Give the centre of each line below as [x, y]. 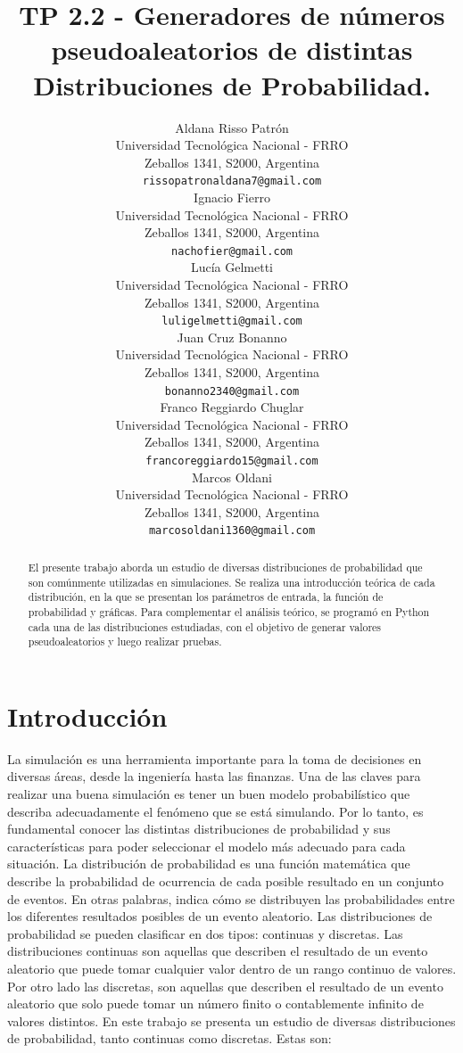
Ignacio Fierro [232, 197]
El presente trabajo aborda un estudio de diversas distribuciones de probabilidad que [225, 567]
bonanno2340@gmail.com [232, 391]
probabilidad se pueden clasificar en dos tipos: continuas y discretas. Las [205, 933]
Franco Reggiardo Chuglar [232, 407]
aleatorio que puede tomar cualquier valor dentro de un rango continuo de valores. [232, 968]
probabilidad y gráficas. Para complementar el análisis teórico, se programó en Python [229, 611]
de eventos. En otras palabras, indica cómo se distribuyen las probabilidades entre [231, 898]
